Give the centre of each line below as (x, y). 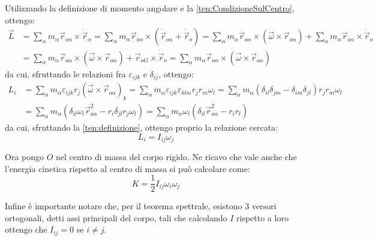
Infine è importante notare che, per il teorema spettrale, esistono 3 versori (141, 206)
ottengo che (26, 229)
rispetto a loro (262, 217)
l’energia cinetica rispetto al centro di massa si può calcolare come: (127, 168)
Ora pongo (25, 157)
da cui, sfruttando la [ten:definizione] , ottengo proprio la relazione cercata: (141, 127)
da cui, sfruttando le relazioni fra (65, 73)
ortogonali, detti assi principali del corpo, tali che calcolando (116, 217)
